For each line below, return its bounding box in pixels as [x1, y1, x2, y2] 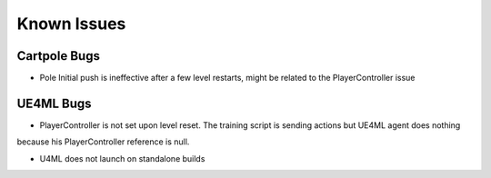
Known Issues [16, 14, 126, 34]
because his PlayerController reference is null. [16, 136, 190, 147]
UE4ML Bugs [16, 95, 92, 111]
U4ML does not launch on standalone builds [39, 153, 205, 163]
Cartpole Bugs [16, 48, 100, 64]
